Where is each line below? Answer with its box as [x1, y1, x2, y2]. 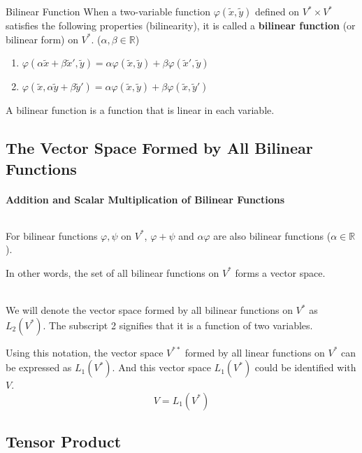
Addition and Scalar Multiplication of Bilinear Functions [6, 192, 285, 206]
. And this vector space [112, 360, 211, 375]
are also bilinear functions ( [213, 228, 331, 243]
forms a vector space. [235, 265, 326, 280]
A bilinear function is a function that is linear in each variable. [6, 103, 275, 117]
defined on [255, 4, 300, 18]
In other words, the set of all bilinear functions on [6, 265, 219, 280]
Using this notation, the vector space [6, 345, 164, 359]
